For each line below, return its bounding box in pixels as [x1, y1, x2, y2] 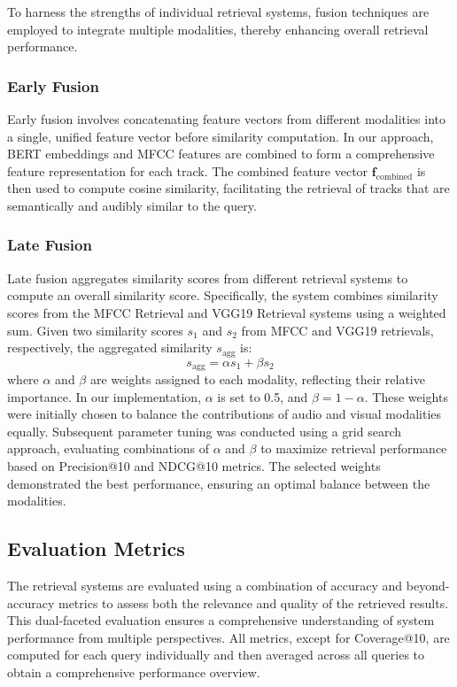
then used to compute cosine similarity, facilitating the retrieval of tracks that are [7, 179, 450, 197]
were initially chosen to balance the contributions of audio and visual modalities [7, 405, 442, 423]
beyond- [406, 576, 450, 595]
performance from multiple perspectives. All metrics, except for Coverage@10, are [7, 628, 450, 646]
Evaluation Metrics [7, 535, 185, 562]
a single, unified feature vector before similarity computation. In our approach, [7, 127, 434, 145]
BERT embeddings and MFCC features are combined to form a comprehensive [7, 144, 435, 163]
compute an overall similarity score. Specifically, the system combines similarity [7, 286, 438, 305]
